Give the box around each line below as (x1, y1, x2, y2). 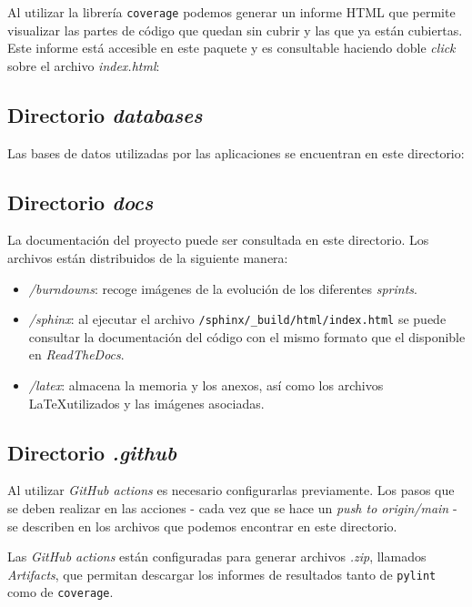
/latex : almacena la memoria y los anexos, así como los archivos (28, 376, 384, 395)
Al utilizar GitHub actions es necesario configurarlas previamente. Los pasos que (7, 481, 455, 500)
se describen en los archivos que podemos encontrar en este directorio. (7, 516, 397, 535)
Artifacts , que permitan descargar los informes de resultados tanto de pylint (7, 564, 437, 583)
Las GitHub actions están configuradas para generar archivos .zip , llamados (7, 547, 427, 566)
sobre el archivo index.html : (7, 56, 160, 75)
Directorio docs (7, 187, 154, 216)
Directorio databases (7, 100, 203, 128)
